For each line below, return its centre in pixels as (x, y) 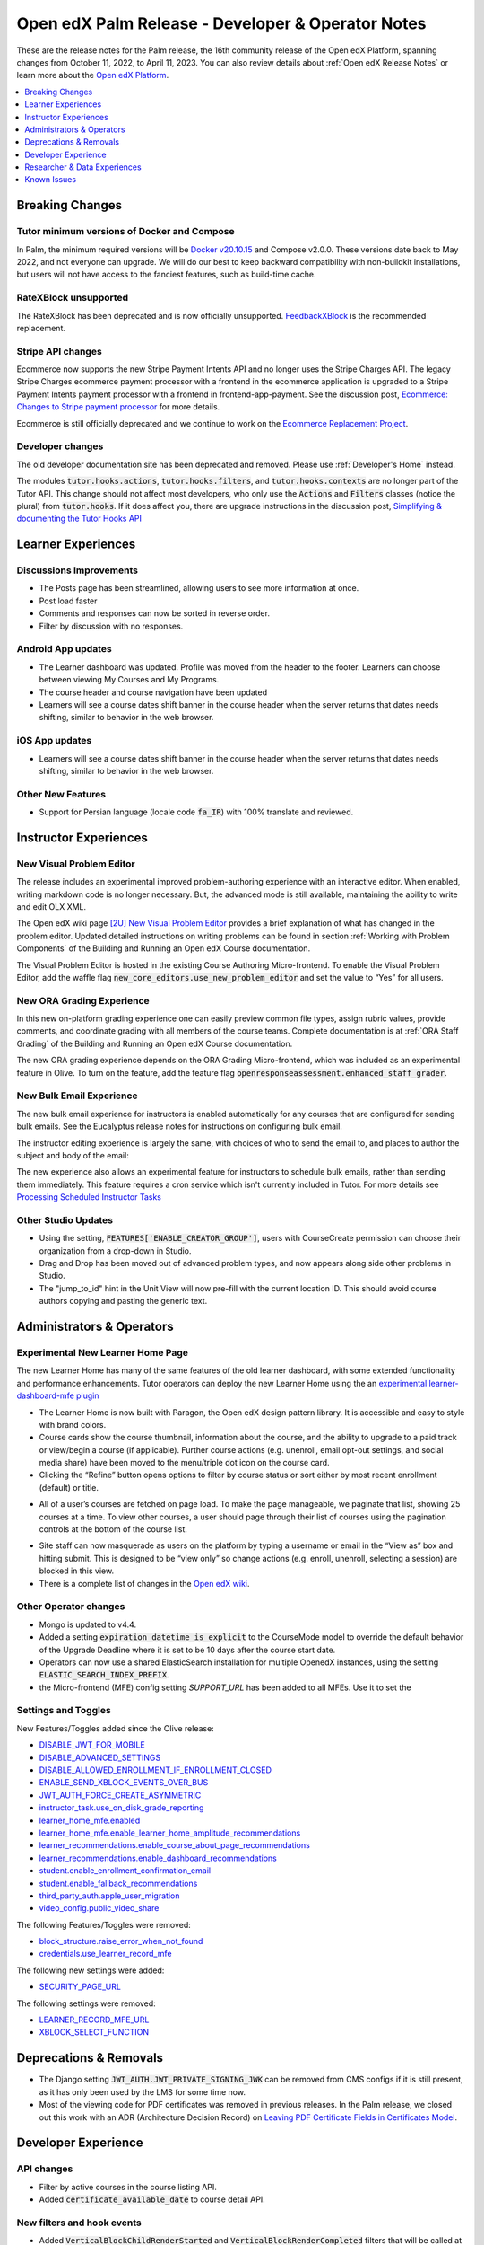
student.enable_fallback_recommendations (118, 1883)
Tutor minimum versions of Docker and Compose (125, 232)
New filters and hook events (79, 2223)
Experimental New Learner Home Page (102, 1352)
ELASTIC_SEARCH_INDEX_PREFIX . (104, 1675)
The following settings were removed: (86, 2003)
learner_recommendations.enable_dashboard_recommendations (158, 1858)
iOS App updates (54, 741)
